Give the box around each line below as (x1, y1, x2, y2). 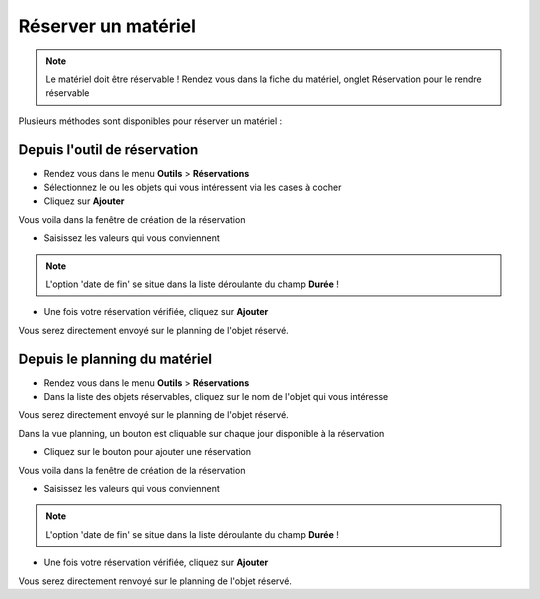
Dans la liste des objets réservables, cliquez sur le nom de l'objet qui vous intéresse (43, 391, 389, 403)
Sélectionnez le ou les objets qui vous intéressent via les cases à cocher (43, 181, 342, 194)
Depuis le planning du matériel (18, 350, 213, 367)
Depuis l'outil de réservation (18, 141, 199, 158)
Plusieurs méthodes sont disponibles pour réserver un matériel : (18, 115, 283, 127)
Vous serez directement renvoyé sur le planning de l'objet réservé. (18, 575, 292, 587)
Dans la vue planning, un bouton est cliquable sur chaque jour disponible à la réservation (18, 427, 385, 439)
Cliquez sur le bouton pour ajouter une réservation (43, 446, 252, 458)
